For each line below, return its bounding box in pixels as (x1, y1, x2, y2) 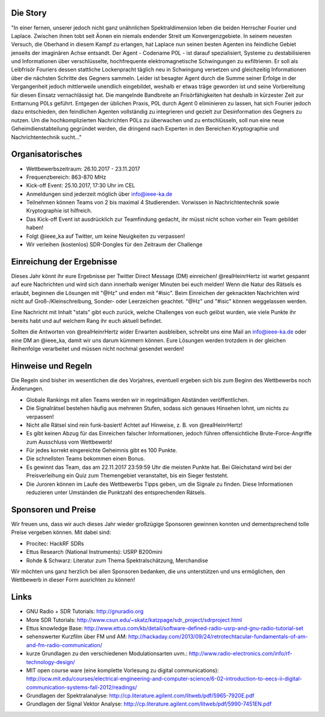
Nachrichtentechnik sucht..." (11, 133, 82, 141)
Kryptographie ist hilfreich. (26, 207, 93, 214)
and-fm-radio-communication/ (26, 641, 102, 648)
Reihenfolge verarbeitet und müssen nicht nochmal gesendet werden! (11, 345, 184, 352)
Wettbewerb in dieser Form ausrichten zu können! (11, 576, 135, 583)
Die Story (11, 8, 47, 18)
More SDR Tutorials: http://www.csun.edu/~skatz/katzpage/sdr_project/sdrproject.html (26, 616, 242, 623)
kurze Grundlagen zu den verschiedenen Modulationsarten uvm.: (26, 650, 188, 657)
